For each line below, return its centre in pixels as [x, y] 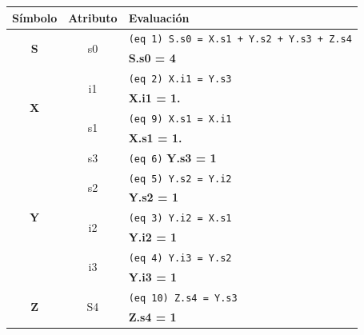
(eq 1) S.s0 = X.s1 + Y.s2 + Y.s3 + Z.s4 [240, 40]
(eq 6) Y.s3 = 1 [172, 157]
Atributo [93, 17]
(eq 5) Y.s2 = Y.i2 [180, 179]
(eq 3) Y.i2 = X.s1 [180, 219]
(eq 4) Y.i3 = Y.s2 [180, 258]
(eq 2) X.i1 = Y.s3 [180, 80]
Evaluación [159, 17]
